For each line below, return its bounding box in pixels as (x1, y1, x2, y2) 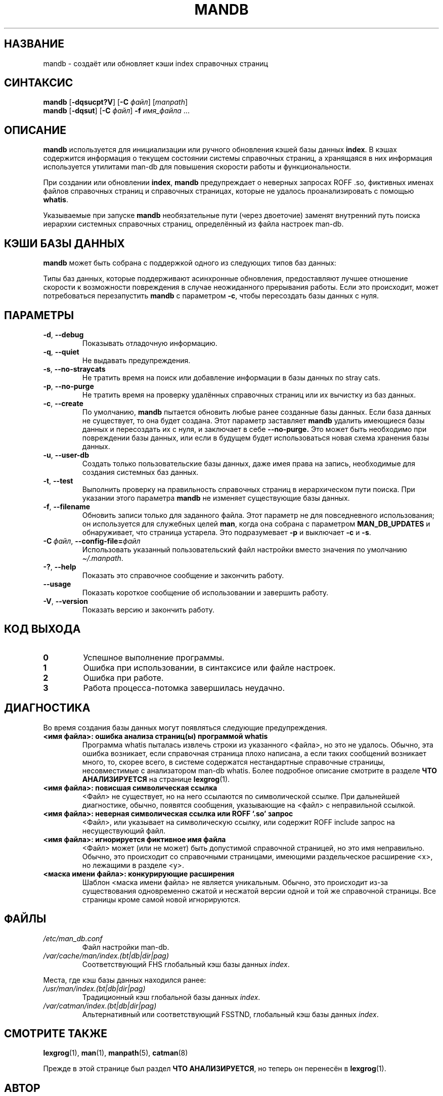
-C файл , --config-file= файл (43, 536, 141, 545)
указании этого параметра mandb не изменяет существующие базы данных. (82, 493, 350, 502)
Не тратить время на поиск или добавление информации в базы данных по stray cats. (82, 373, 380, 382)
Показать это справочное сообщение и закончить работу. (82, 571, 284, 580)
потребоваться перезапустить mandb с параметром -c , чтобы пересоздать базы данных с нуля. (43, 291, 379, 300)
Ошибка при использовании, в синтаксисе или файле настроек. (83, 662, 336, 673)
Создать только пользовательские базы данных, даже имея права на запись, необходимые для (82, 459, 415, 468)
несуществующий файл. (82, 826, 165, 835)
